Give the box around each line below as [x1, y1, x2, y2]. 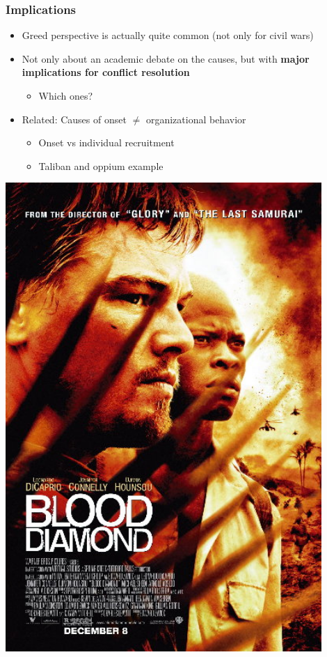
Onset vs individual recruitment [38, 135, 175, 150]
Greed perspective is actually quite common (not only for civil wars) [22, 28, 314, 42]
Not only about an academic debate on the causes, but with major [22, 51, 310, 65]
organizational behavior [145, 111, 246, 126]
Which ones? [38, 88, 93, 102]
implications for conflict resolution [22, 65, 190, 79]
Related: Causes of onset [22, 111, 127, 126]
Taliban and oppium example [38, 158, 163, 173]
